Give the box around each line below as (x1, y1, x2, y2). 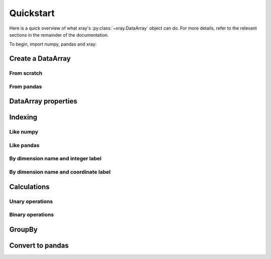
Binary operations (9, 211, 54, 218)
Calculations (9, 182, 50, 191)
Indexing (9, 113, 38, 121)
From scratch (9, 70, 43, 77)
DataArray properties (9, 97, 77, 105)
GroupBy (9, 225, 38, 233)
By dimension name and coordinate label (9, 168, 111, 175)
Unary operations (9, 198, 53, 205)
